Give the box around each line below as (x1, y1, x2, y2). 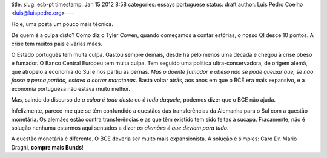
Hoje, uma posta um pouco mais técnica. (11, 20, 113, 27)
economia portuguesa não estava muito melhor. (11, 85, 130, 92)
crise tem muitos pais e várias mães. (11, 40, 102, 47)
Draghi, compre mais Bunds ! (11, 143, 84, 151)
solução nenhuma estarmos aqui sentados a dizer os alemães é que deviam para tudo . (11, 124, 229, 131)
